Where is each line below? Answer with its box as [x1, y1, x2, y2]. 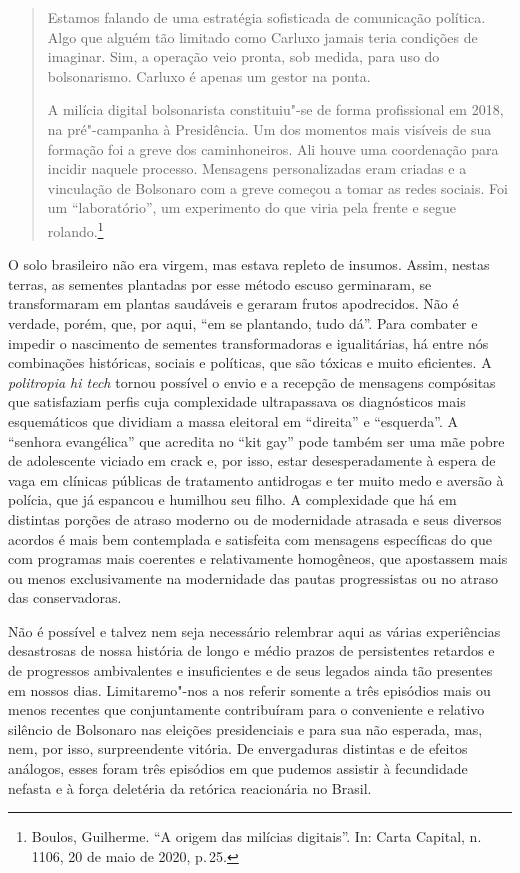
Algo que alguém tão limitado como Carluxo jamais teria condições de [47, 26, 478, 47]
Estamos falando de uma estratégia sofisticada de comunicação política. [47, 7, 486, 27]
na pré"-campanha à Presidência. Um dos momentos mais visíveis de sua [47, 118, 492, 139]
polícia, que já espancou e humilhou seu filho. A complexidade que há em [8, 489, 457, 510]
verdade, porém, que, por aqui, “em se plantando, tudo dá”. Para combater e [8, 312, 478, 333]
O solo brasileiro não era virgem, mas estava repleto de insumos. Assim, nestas [8, 254, 490, 275]
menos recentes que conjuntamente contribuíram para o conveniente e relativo [8, 699, 485, 720]
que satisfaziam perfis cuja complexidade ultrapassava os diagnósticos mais [8, 391, 466, 412]
